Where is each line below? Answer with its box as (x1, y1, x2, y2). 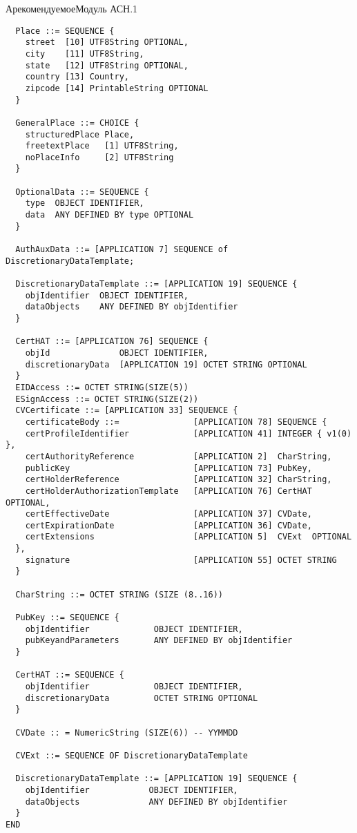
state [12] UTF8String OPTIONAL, (25, 60, 189, 70)
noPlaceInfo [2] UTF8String (25, 152, 174, 162)
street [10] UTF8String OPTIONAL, (25, 37, 189, 48)
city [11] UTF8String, (25, 48, 144, 59)
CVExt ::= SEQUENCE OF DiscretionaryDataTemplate (15, 750, 248, 760)
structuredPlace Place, (25, 129, 135, 140)
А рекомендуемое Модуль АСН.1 (6, 1, 138, 15)
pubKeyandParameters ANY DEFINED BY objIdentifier (25, 635, 293, 646)
